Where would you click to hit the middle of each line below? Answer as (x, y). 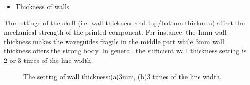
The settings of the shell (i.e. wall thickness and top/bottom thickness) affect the (124, 22)
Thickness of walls (42, 6)
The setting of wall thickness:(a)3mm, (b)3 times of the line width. (123, 76)
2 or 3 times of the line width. (49, 60)
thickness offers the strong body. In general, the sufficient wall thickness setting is (125, 51)
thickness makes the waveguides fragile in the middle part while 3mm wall (114, 41)
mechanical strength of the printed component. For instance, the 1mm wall (115, 32)
